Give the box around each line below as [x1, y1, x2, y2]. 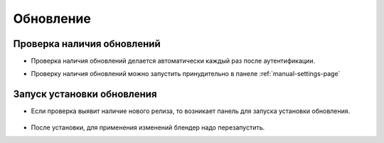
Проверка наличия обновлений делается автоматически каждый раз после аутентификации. [31, 57, 316, 65]
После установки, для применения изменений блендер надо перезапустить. [31, 123, 265, 132]
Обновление [13, 11, 92, 26]
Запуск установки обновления [13, 88, 157, 100]
